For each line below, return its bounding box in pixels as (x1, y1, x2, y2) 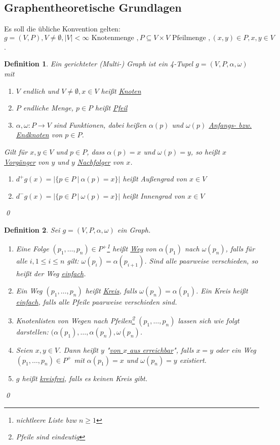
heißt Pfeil (95, 102, 128, 113)
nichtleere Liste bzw (16, 414, 76, 425)
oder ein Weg (216, 345, 256, 355)
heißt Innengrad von (123, 190, 185, 201)
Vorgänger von (4, 156, 49, 167)
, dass (87, 146, 105, 157)
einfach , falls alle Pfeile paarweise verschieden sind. (16, 296, 177, 307)
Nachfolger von (77, 156, 124, 167)
